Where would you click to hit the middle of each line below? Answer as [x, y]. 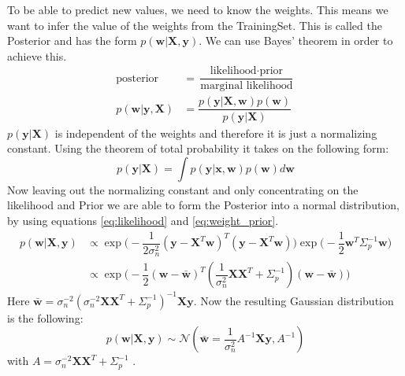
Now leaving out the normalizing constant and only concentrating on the [183, 189]
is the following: [45, 317]
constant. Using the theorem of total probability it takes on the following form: [198, 148]
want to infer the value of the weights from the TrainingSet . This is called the [195, 25]
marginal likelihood [247, 86]
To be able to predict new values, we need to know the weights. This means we [198, 9]
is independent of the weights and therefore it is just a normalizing [216, 133]
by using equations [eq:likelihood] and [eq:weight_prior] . [143, 220]
